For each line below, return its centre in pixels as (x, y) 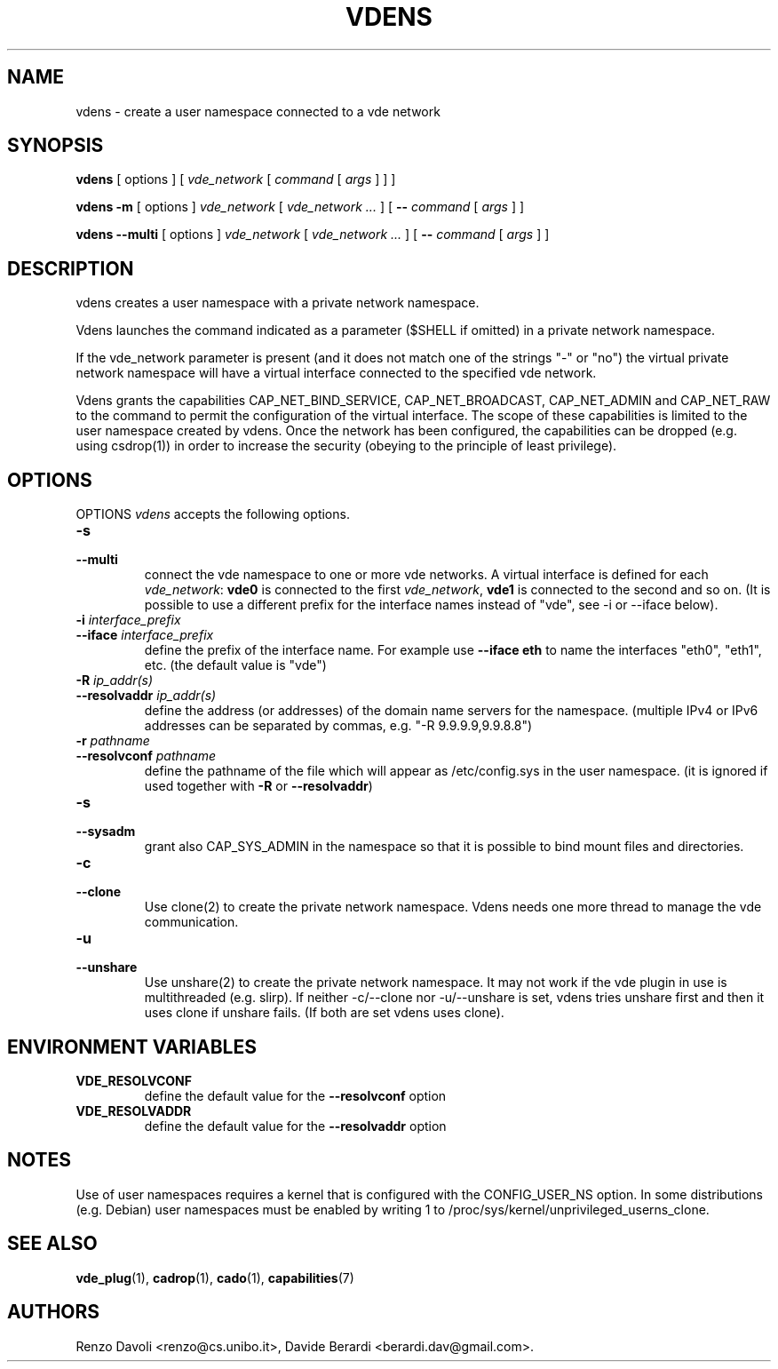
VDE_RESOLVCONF (134, 1080)
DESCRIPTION (71, 268)
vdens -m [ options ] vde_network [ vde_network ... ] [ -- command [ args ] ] (300, 207)
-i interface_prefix (128, 620)
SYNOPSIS (56, 146)
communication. (191, 922)
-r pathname (113, 741)
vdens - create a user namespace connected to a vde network (258, 111)
